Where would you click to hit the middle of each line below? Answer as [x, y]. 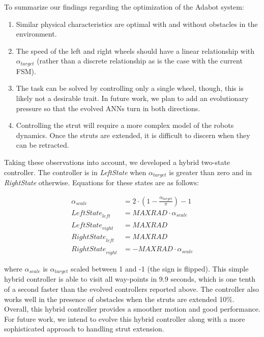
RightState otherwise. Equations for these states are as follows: [101, 182]
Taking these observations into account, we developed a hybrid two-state [117, 162]
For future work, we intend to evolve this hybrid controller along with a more [125, 318]
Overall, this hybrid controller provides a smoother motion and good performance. [132, 309]
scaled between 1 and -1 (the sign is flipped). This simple [159, 268]
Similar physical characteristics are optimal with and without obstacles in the [137, 24]
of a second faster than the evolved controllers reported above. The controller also [132, 289]
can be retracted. [42, 145]
